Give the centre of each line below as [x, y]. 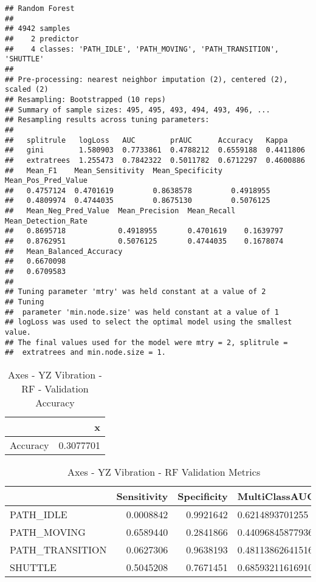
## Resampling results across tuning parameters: [107, 120]
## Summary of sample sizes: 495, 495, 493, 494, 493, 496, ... [138, 110]
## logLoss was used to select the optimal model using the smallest [149, 322]
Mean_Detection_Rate [46, 221]
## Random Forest [40, 9]
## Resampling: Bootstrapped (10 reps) [85, 99]
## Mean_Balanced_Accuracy [64, 251]
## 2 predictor [42, 39]
